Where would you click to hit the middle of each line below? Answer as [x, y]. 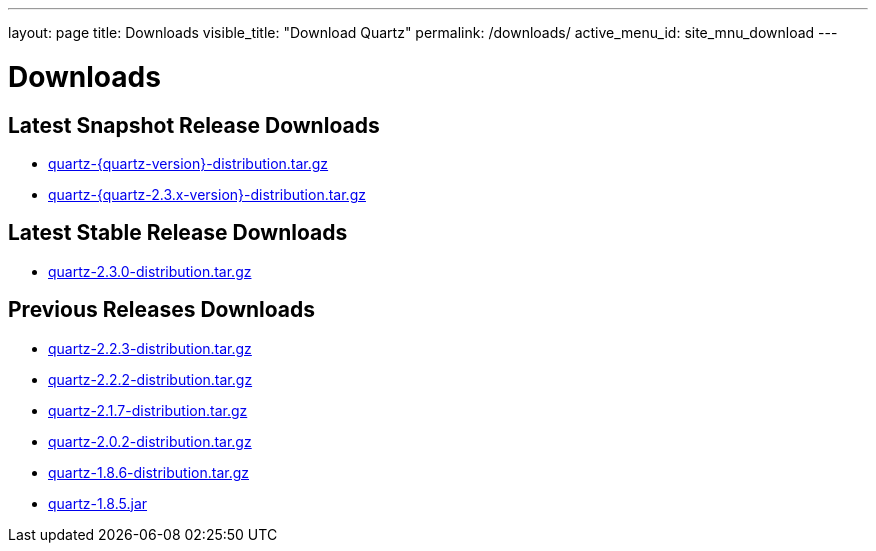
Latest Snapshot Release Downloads [194, 125]
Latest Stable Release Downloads [178, 233]
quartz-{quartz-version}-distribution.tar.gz [188, 163]
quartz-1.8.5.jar [98, 503]
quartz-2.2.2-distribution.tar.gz [150, 379]
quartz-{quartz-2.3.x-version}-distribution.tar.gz [207, 194]
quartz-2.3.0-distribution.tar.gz [150, 271]
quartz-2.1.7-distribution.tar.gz [148, 410]
